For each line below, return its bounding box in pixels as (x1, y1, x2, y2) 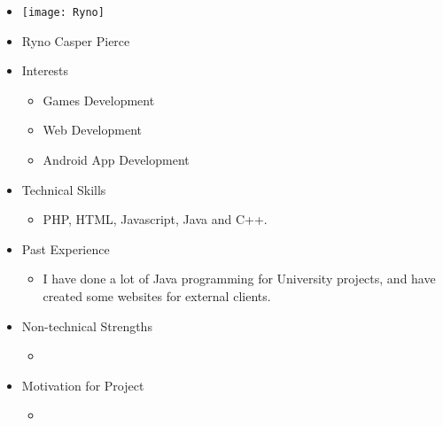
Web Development (43, 120, 143, 139)
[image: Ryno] (21, 6, 105, 19)
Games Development (43, 90, 155, 109)
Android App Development (43, 151, 190, 169)
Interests (21, 61, 69, 80)
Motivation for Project (21, 376, 144, 394)
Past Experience (21, 239, 110, 258)
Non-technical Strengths (21, 316, 152, 335)
